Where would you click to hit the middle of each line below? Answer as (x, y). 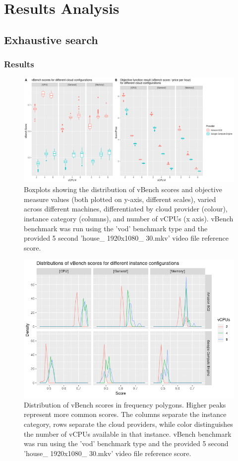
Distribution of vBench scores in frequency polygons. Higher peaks (125, 404)
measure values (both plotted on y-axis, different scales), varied (120, 199)
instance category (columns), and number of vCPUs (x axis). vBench (129, 218)
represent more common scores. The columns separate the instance (125, 414)
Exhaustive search (51, 39)
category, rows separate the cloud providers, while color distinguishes (128, 424)
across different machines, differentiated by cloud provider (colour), (126, 209)
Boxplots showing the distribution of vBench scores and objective (123, 189)
